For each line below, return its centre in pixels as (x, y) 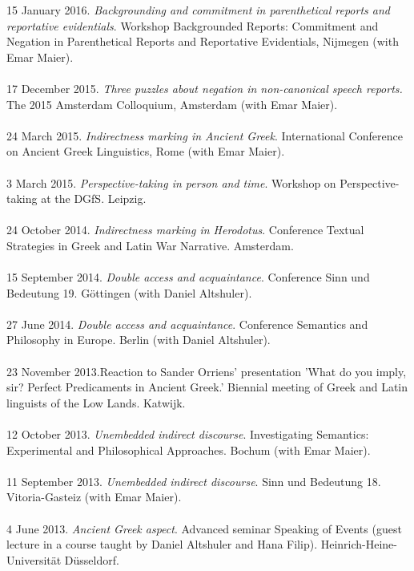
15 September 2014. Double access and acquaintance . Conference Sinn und (188, 277)
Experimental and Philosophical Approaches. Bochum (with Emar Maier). (189, 450)
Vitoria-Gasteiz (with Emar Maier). (94, 497)
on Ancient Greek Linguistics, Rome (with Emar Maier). (146, 151)
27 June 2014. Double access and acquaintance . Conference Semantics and (187, 324)
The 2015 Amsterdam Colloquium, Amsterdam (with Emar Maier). (172, 104)
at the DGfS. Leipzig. (94, 198)
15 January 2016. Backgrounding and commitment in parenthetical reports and (198, 10)
